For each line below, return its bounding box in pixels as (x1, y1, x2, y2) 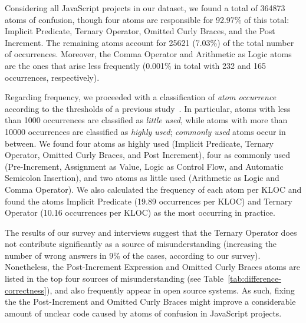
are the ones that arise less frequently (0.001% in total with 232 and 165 (5, 59, 266, 71)
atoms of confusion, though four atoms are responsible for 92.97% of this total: (5, 13, 289, 25)
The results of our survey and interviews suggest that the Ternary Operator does (5, 226, 297, 238)
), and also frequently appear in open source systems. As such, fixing (47, 284, 295, 296)
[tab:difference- (228, 272, 281, 285)
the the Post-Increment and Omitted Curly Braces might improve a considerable (5, 295, 296, 308)
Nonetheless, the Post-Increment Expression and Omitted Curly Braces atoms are (5, 261, 300, 273)
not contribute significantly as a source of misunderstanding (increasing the (5, 238, 277, 250)
